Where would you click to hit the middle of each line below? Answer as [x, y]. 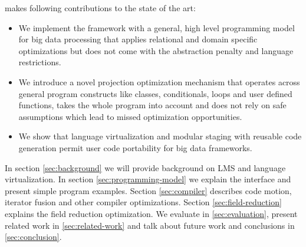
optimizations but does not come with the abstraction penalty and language [156, 50]
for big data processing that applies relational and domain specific [138, 39]
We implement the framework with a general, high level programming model [157, 27]
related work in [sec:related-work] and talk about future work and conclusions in [150, 225]
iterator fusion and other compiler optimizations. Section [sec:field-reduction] [143, 202]
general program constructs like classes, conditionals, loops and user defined [155, 93]
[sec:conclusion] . [33, 237]
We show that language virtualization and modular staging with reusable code [160, 136]
